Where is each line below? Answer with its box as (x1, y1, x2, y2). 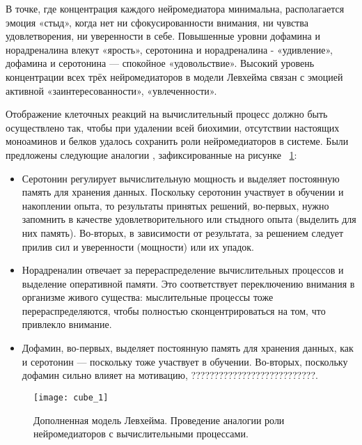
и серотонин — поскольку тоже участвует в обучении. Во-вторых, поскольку (22, 354, 348, 368)
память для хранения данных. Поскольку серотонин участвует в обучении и (22, 185, 344, 199)
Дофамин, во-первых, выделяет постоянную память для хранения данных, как (22, 341, 354, 355)
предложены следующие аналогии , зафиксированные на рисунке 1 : (6, 147, 297, 162)
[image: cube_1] (33, 392, 109, 403)
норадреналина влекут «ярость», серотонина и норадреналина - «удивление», (6, 42, 333, 56)
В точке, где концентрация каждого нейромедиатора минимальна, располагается (6, 1, 345, 15)
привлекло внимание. (22, 317, 112, 331)
